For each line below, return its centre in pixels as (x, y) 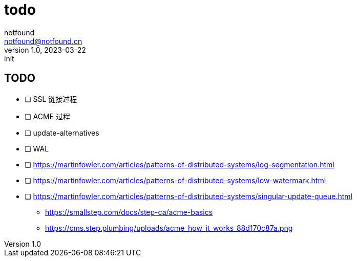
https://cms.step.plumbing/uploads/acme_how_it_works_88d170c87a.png (169, 228)
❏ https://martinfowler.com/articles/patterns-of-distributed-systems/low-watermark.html (175, 180)
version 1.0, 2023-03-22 (45, 50)
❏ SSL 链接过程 (51, 99)
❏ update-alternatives (62, 133)
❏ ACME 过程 (47, 116)
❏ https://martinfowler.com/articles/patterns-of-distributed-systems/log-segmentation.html (180, 164)
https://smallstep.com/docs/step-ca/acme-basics (129, 212)
